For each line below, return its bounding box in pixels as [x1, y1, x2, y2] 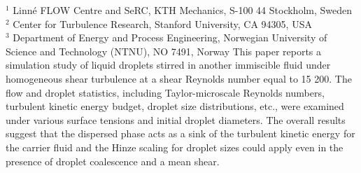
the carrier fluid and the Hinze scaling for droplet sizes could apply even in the [6, 139, 344, 154]
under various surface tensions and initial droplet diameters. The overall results [6, 112, 346, 127]
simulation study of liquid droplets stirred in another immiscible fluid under [6, 57, 331, 72]
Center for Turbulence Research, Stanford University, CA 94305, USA [13, 16, 312, 31]
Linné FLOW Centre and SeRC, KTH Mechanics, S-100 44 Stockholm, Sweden [13, 3, 352, 17]
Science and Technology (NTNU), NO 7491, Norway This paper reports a [6, 43, 322, 58]
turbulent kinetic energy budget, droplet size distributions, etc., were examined [6, 99, 344, 113]
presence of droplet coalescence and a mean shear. [6, 153, 220, 168]
